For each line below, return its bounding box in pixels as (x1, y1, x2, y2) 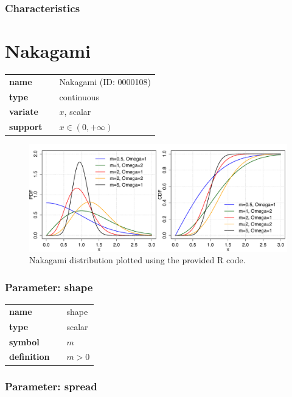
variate (9, 105, 38, 118)
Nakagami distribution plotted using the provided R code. (29, 254, 246, 266)
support (9, 120, 43, 133)
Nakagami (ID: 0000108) (59, 75, 151, 88)
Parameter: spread (5, 379, 97, 394)
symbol (9, 335, 40, 348)
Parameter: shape (5, 279, 93, 294)
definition (9, 350, 50, 363)
